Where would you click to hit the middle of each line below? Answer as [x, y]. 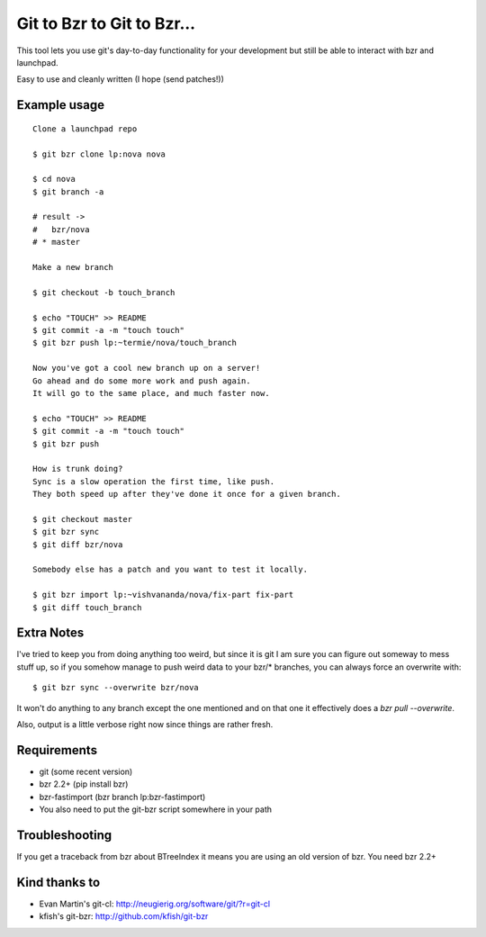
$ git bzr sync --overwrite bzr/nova [116, 688]
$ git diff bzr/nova [78, 544]
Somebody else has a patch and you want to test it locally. [170, 570]
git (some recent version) [86, 771]
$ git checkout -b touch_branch [104, 292]
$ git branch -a [68, 192]
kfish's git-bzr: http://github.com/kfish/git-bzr [124, 916]
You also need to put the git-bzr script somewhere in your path [156, 809]
